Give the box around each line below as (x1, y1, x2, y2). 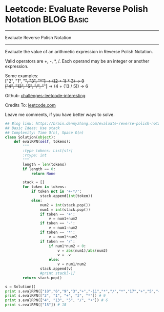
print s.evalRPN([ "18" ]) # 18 (5, 302, 67, 308)
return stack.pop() (22, 275, 62, 280)
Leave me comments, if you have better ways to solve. (5, 111, 115, 117)
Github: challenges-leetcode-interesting (5, 92, 85, 98)
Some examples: (5, 72, 39, 79)
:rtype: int (22, 153, 47, 158)
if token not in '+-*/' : (31, 189, 82, 194)
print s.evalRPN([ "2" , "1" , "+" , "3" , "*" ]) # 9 (5, 293, 106, 298)
